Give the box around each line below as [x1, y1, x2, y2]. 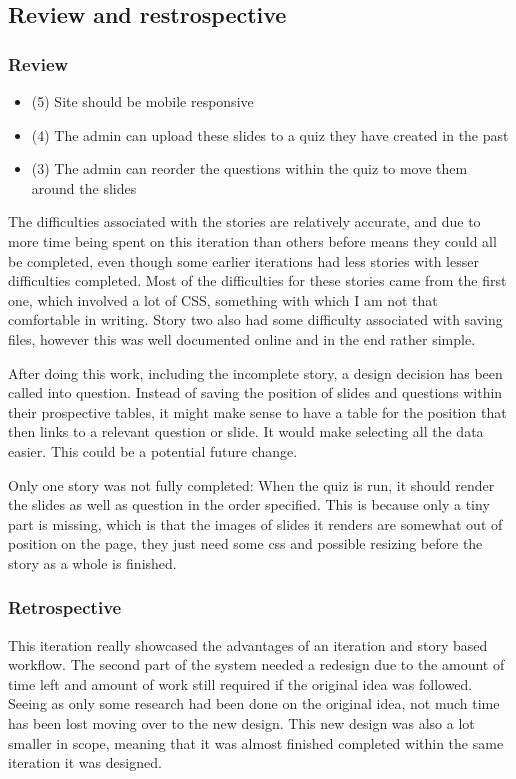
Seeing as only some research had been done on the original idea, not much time [8, 693, 500, 714]
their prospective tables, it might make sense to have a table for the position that [8, 401, 507, 422]
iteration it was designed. [8, 752, 162, 773]
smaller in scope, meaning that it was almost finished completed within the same [8, 732, 504, 753]
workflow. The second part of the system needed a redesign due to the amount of [8, 654, 505, 675]
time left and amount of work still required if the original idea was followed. [8, 673, 473, 694]
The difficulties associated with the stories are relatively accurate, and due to [8, 211, 481, 232]
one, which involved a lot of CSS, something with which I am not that [8, 289, 438, 310]
